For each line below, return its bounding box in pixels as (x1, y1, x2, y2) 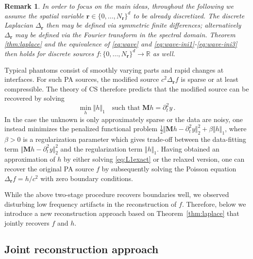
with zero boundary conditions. (40, 173, 133, 183)
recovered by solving (4, 93, 65, 103)
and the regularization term (60, 143, 143, 153)
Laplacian (4, 20, 33, 30)
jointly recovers (4, 218, 50, 228)
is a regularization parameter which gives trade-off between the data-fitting (23, 134, 246, 144)
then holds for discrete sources (4, 48, 94, 58)
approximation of (4, 154, 55, 164)
